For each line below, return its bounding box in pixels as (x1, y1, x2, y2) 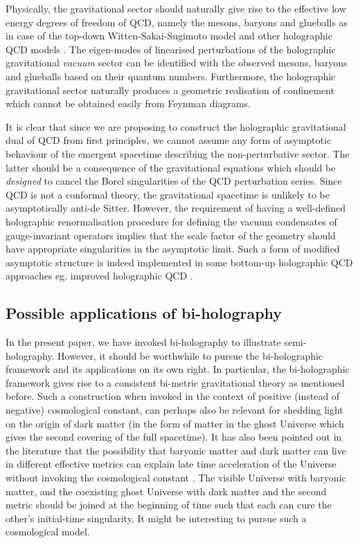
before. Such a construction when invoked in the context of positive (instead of (6, 389, 340, 403)
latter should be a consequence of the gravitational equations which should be (6, 160, 336, 174)
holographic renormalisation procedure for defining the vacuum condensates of (6, 214, 337, 228)
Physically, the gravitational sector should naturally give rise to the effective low (6, 1, 346, 15)
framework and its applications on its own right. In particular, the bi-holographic (6, 362, 350, 376)
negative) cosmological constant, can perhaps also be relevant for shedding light (6, 403, 343, 417)
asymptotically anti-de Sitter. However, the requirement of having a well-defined (6, 201, 346, 215)
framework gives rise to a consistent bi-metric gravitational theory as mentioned (6, 375, 345, 389)
